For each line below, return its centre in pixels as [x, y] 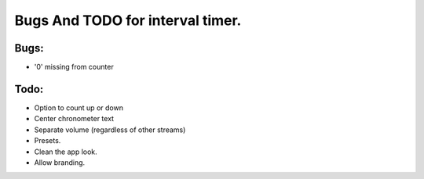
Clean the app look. [66, 152]
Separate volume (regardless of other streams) [110, 130]
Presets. [48, 141]
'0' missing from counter [74, 67]
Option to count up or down [79, 107]
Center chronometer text [74, 119]
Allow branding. [60, 162]
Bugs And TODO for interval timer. [128, 20]
